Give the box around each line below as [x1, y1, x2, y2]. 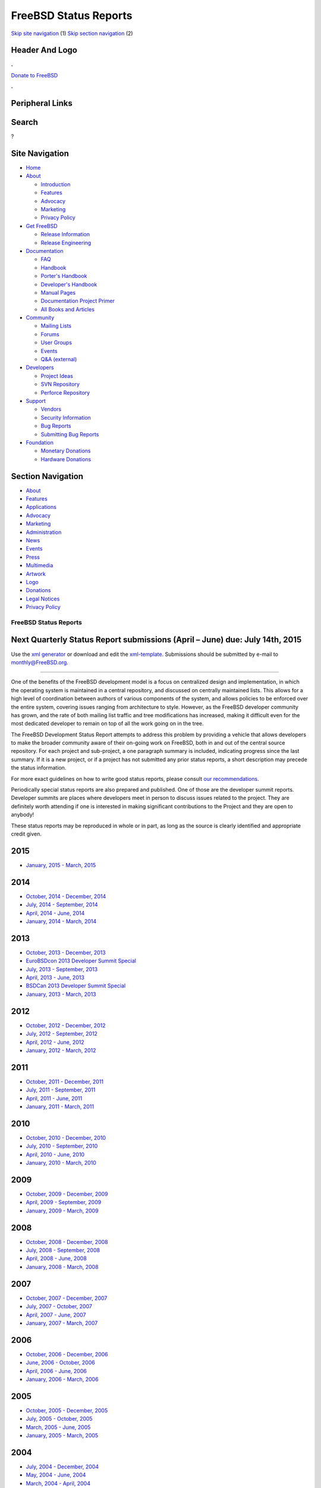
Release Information [40, 231, 90, 238]
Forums [40, 330, 59, 337]
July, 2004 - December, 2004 [26, 1463, 99, 1470]
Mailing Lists [40, 322, 72, 330]
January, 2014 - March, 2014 [26, 917, 97, 925]
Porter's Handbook [40, 273, 87, 280]
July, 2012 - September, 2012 [26, 1030, 98, 1037]
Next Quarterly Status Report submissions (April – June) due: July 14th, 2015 [11, 634, 302, 645]
